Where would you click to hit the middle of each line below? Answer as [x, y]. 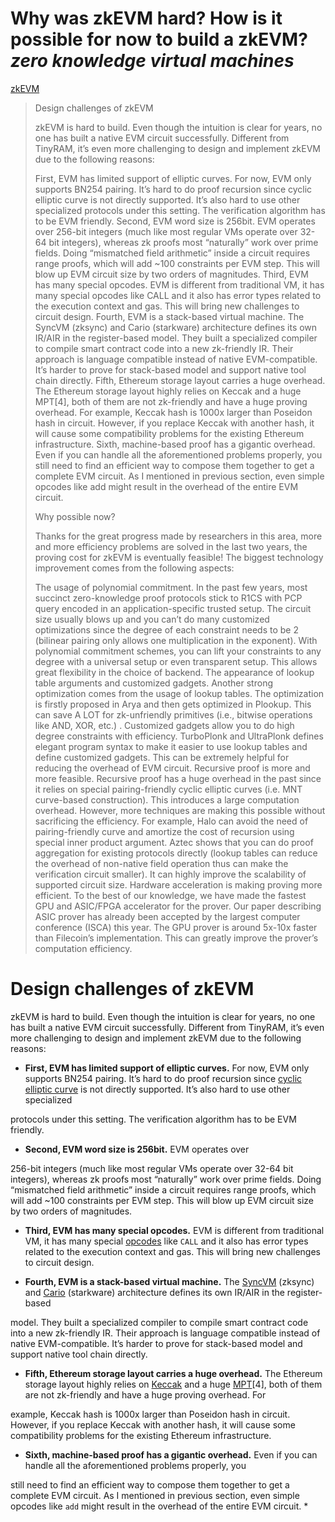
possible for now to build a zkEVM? [159, 39]
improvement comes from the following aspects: [134, 568]
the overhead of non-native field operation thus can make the [161, 863]
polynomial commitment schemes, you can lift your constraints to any [178, 651]
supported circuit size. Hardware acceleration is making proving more [178, 884]
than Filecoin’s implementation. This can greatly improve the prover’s [176, 938]
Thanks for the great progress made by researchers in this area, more [178, 536]
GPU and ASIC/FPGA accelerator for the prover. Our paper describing [178, 906]
